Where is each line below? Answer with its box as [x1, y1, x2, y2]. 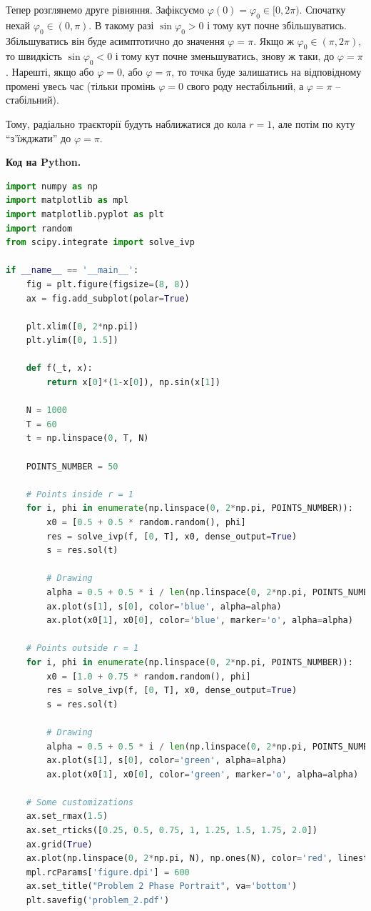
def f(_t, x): [26, 363, 93, 374]
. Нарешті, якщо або [6, 64, 94, 79]
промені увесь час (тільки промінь [6, 78, 156, 93]
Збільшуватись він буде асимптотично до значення [6, 33, 225, 48]
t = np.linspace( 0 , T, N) [26, 433, 149, 444]
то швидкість [6, 49, 63, 64]
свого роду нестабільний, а [186, 78, 304, 93]
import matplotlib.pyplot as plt [6, 209, 164, 219]
